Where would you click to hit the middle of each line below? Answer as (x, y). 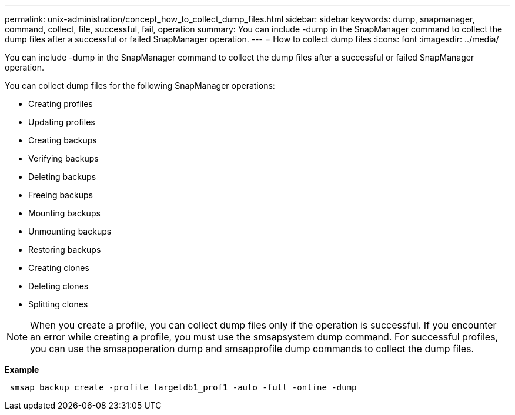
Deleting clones (58, 286)
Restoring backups (65, 250)
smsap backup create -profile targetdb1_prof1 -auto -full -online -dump (183, 387)
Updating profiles (62, 122)
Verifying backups (63, 158)
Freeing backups (61, 195)
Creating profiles (61, 104)
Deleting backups (62, 177)
